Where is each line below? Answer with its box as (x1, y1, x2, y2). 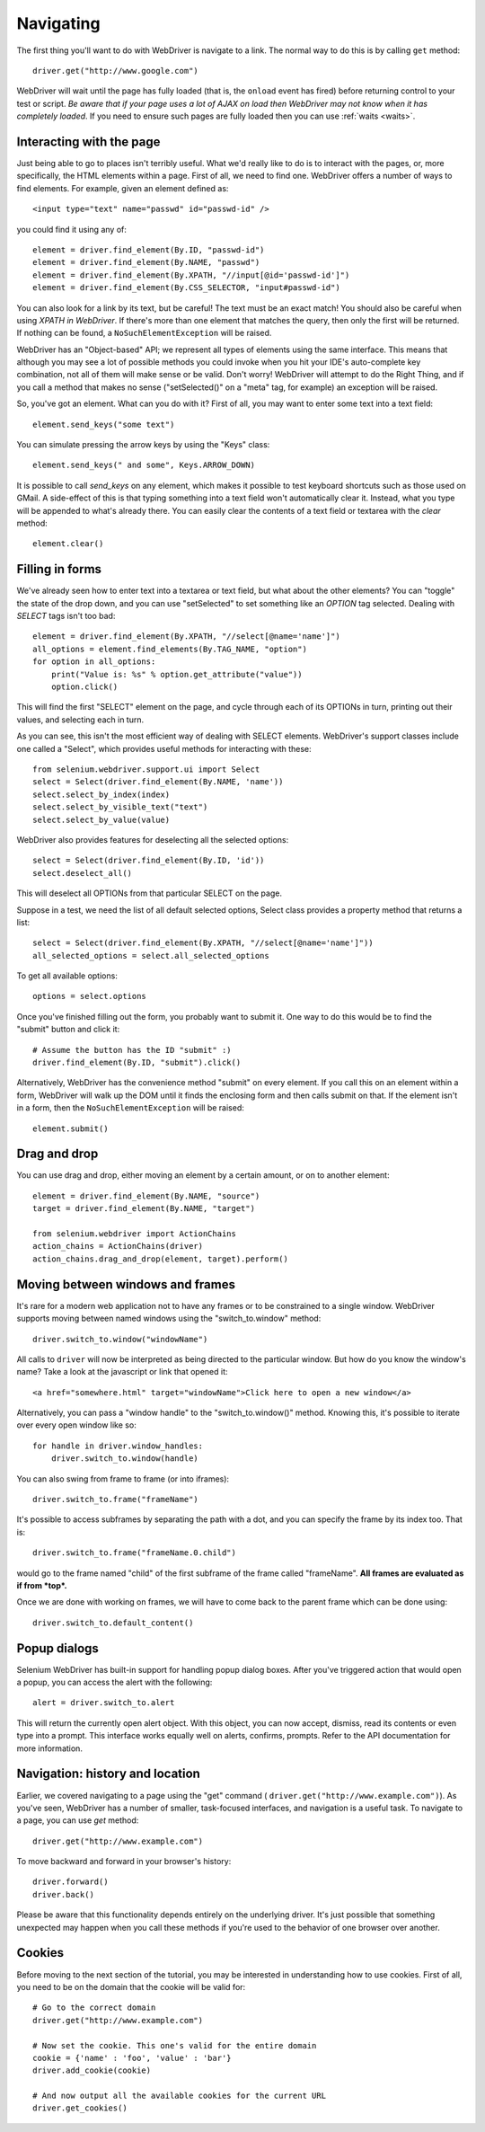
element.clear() (32, 539, 104, 549)
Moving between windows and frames (16, 1277, 235, 1292)
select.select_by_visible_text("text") (32, 802, 208, 812)
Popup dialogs (16, 1641, 99, 1656)
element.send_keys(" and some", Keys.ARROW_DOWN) (32, 460, 256, 471)
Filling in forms (16, 562, 102, 577)
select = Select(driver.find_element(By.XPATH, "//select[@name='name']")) (32, 938, 374, 948)
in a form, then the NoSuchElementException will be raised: (16, 1102, 244, 1113)
